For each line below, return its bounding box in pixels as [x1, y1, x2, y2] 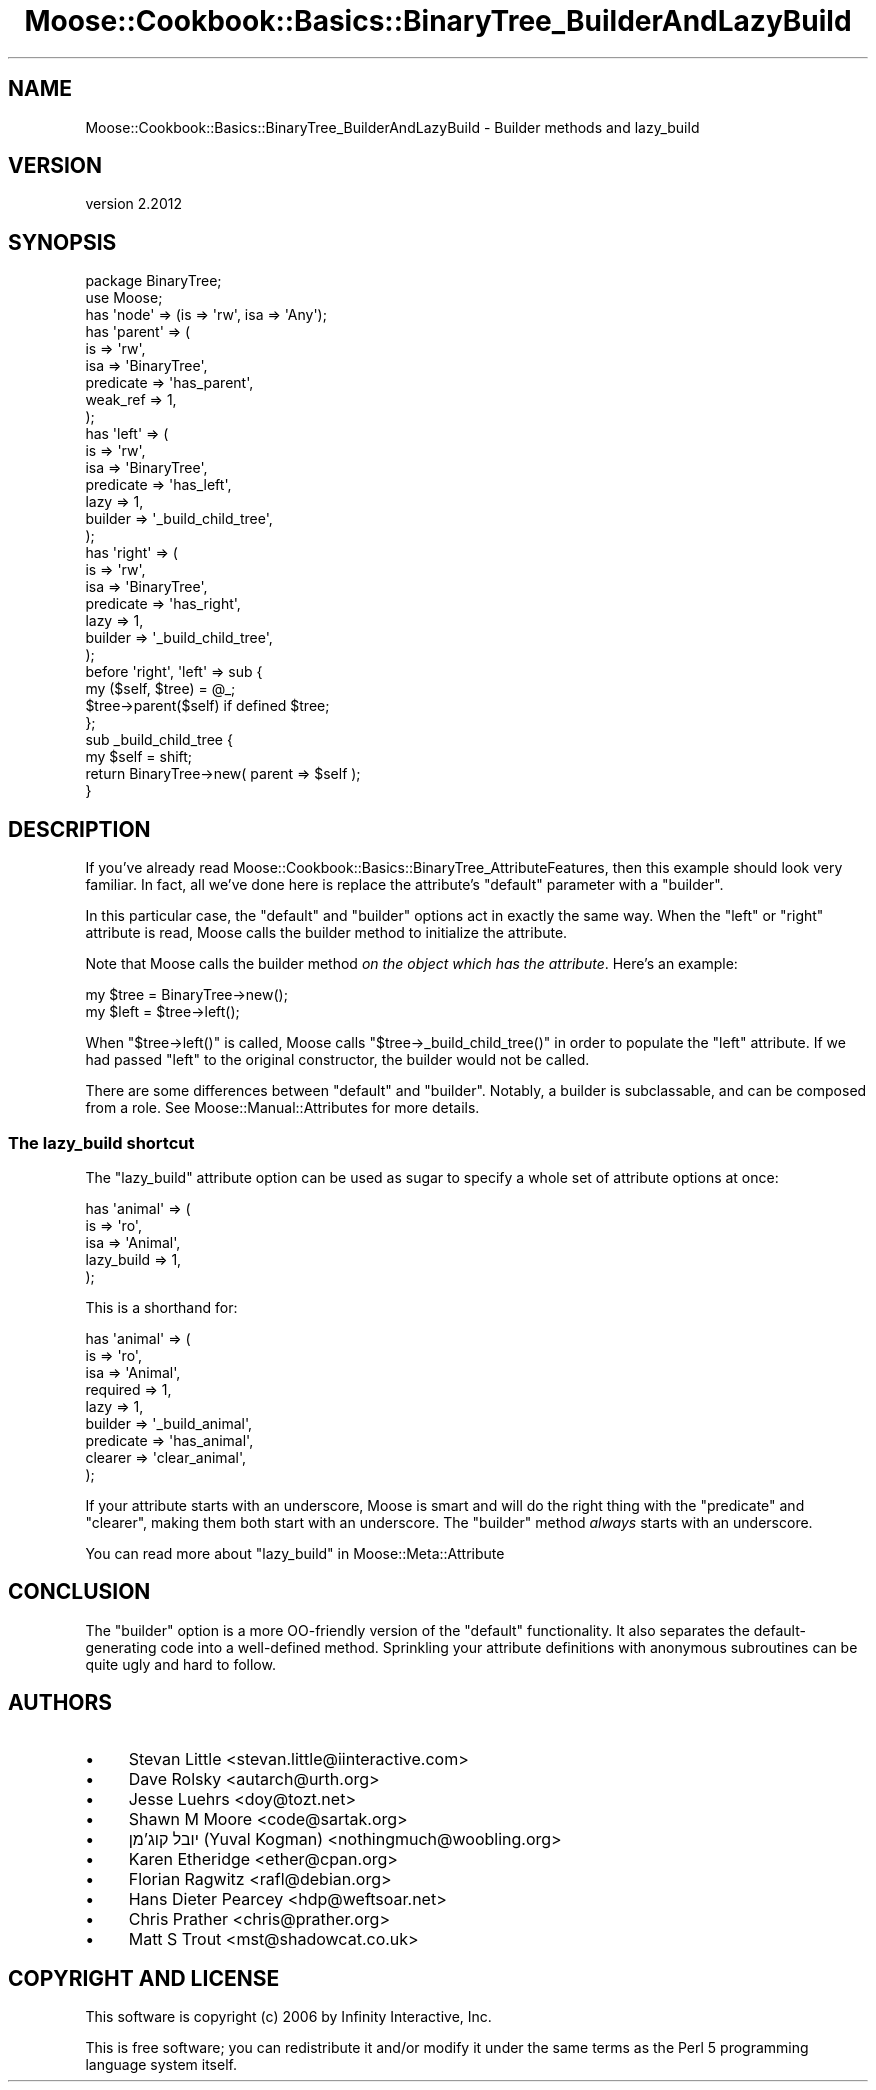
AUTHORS [8, 1690, 113, 1716]
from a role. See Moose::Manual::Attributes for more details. [85, 1099, 480, 1117]
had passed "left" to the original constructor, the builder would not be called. [85, 1051, 590, 1069]
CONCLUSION [8, 1579, 151, 1605]
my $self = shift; [85, 748, 193, 766]
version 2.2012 [85, 195, 182, 213]
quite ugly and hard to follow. [85, 1655, 276, 1673]
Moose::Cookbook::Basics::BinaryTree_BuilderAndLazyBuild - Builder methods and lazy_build [85, 118, 700, 136]
